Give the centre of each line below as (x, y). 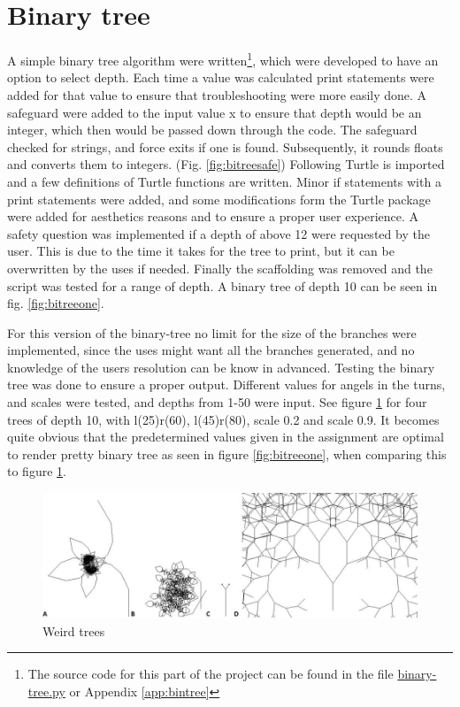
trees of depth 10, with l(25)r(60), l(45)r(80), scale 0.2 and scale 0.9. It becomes (223, 419)
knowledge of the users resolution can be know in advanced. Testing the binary (221, 367)
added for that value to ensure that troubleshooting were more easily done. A (217, 94)
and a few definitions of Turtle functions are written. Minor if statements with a (224, 181)
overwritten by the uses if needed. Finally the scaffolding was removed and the (220, 268)
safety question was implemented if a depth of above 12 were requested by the (218, 233)
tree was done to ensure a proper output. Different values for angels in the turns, (226, 384)
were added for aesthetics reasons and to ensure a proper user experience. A (213, 216)
